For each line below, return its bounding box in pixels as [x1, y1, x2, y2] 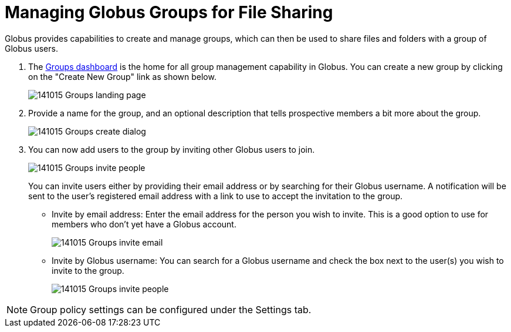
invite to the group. [52, 265, 124, 276]
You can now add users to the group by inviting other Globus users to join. [28, 144, 315, 155]
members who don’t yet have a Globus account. [52, 219, 236, 229]
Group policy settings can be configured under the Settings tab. [30, 303, 312, 316]
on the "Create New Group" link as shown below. [28, 71, 216, 82]
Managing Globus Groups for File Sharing [5, 2, 333, 22]
